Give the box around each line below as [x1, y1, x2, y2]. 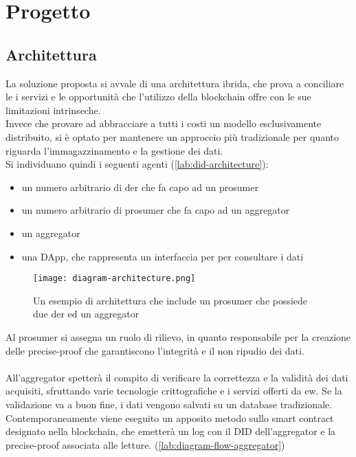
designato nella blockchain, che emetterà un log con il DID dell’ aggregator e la [5, 424, 336, 438]
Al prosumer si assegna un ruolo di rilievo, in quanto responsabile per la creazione [5, 329, 351, 344]
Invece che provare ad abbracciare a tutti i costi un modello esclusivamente [5, 116, 322, 131]
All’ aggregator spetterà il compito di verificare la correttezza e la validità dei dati [5, 370, 348, 384]
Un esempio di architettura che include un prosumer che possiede [33, 293, 308, 307]
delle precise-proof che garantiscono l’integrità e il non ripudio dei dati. [5, 343, 304, 357]
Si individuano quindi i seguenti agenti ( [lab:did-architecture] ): [5, 157, 269, 171]
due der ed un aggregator [33, 306, 140, 321]
